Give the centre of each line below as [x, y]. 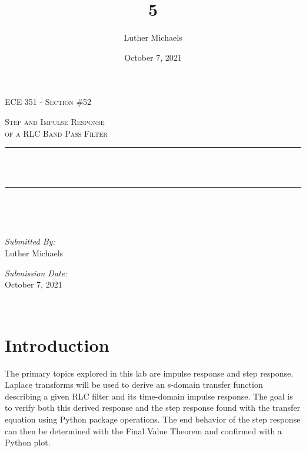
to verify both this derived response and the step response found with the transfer [153, 408]
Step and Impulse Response [55, 121]
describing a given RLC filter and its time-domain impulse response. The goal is [149, 396]
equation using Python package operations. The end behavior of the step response [153, 419]
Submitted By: [30, 241]
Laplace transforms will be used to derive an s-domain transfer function [134, 385]
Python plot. [28, 442]
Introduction [57, 344]
